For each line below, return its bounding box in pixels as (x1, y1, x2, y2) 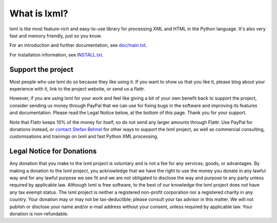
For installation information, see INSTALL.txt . (9, 51, 104, 58)
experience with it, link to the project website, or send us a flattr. (9, 86, 146, 92)
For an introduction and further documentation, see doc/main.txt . (9, 42, 147, 48)
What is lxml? (9, 8, 69, 19)
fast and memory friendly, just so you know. (9, 32, 102, 39)
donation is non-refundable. (9, 211, 69, 217)
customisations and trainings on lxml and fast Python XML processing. (9, 134, 159, 140)
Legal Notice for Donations (9, 147, 97, 156)
